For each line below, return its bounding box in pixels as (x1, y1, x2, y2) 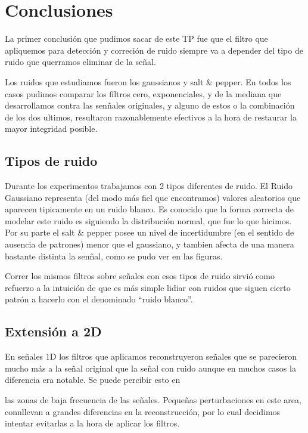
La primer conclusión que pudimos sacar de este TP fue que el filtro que (5, 32, 268, 45)
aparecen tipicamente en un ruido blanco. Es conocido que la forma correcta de (5, 203, 294, 215)
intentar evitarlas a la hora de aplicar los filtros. (5, 417, 180, 429)
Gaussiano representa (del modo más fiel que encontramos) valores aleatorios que (5, 191, 301, 203)
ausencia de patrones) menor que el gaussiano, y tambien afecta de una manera (5, 238, 294, 250)
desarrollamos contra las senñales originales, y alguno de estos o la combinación (5, 99, 295, 112)
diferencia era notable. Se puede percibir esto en (5, 373, 181, 386)
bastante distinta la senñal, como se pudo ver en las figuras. (5, 249, 223, 262)
